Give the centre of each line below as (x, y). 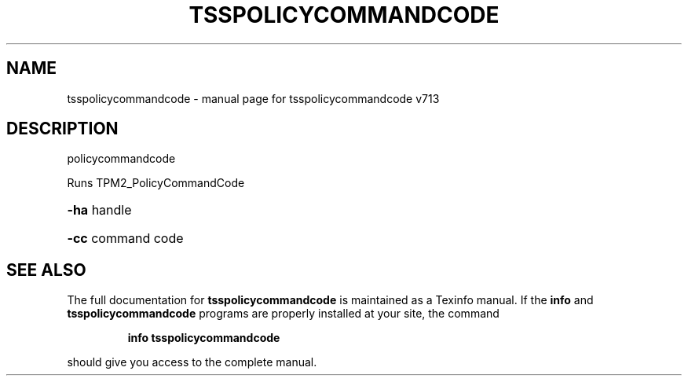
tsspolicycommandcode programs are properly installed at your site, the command (283, 314)
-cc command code (125, 239)
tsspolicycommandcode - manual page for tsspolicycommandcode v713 (253, 98)
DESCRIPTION (62, 129)
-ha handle (99, 210)
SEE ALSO (46, 270)
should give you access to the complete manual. (192, 362)
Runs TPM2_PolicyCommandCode (156, 183)
